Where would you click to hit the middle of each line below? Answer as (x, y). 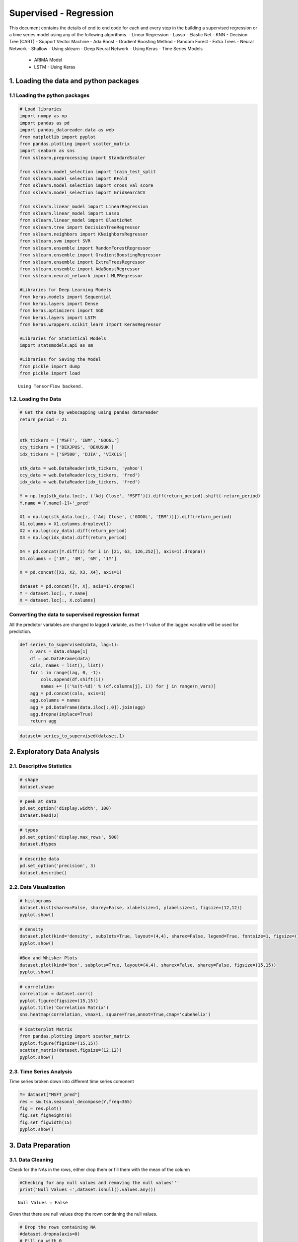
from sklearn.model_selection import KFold (74, 178)
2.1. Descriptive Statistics (40, 766)
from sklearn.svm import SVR (55, 241)
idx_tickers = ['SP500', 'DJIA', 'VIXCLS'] (74, 454)
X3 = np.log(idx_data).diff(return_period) (74, 538)
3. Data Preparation (40, 1145)
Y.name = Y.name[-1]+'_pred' (55, 503)
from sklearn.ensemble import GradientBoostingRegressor (90, 255)
